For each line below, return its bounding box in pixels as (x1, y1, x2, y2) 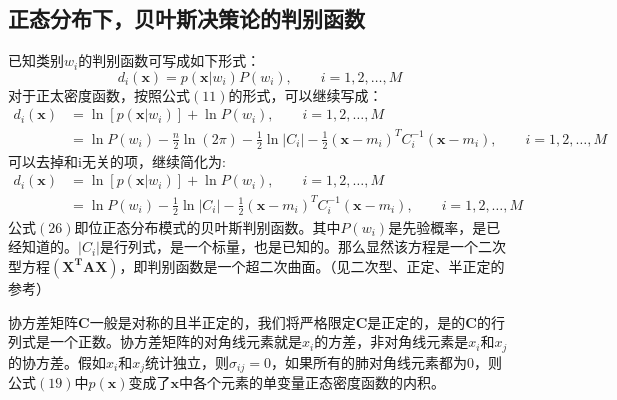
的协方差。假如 (8, 351, 106, 372)
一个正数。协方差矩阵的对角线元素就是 (49, 331, 302, 352)
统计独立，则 (145, 351, 230, 372)
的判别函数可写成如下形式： (78, 50, 261, 71)
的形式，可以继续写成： (228, 84, 383, 105)
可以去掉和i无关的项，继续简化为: (8, 150, 226, 171)
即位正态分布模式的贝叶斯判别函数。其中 (74, 216, 341, 237)
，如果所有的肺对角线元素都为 (270, 351, 467, 372)
